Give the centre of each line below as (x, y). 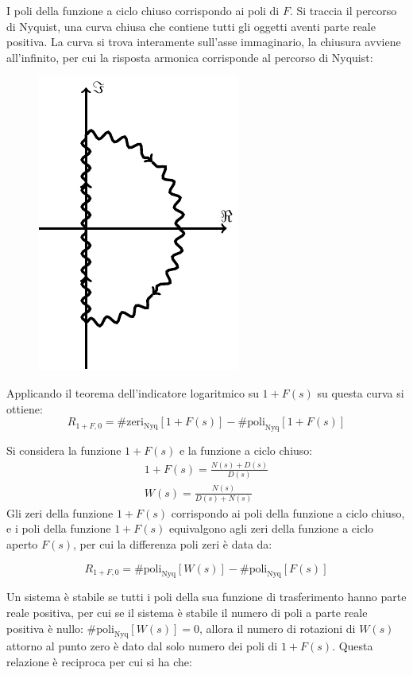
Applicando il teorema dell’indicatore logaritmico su (133, 392)
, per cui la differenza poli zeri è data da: (173, 544)
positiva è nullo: (45, 628)
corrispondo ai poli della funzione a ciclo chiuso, (288, 512)
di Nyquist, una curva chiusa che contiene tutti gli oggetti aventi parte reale (191, 26)
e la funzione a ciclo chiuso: (246, 450)
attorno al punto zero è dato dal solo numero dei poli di (142, 646)
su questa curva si (361, 392)
